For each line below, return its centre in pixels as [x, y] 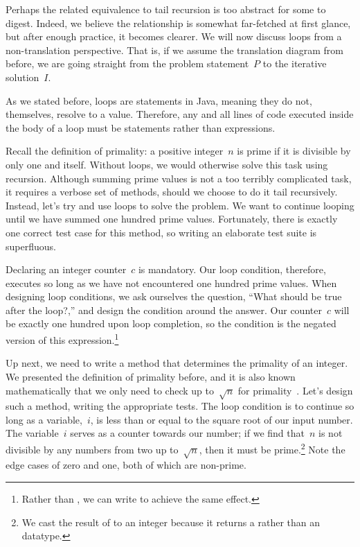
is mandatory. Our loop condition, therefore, [232, 269]
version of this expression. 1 [62, 339]
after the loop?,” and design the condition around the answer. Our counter [164, 310]
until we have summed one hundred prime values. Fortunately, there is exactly [172, 219]
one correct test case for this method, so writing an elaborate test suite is [161, 232]
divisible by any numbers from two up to [92, 449]
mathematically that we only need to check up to [110, 390]
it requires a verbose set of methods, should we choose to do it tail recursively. [172, 192]
